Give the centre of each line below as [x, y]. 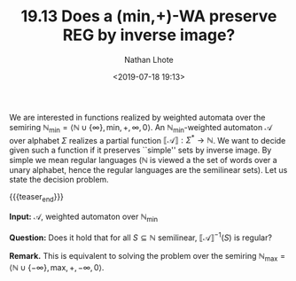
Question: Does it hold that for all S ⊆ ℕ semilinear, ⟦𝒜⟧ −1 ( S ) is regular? [141, 237]
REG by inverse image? [149, 35]
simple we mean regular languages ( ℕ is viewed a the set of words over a [143, 160]
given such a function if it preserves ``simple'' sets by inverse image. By [140, 150]
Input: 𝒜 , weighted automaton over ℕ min [83, 217]
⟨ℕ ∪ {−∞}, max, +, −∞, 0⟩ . [57, 268]
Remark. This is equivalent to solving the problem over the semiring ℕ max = [148, 257]
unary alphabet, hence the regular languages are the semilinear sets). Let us [148, 170]
